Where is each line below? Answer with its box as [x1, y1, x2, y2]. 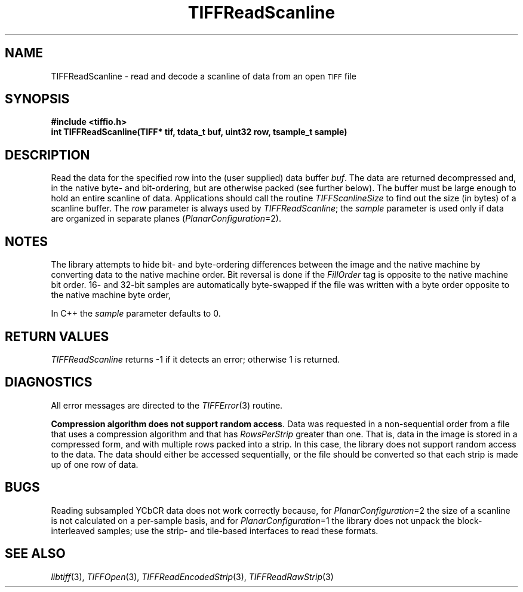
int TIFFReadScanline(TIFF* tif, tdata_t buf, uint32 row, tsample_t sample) [51, 127, 347, 137]
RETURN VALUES [5, 329, 109, 344]
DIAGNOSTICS [5, 375, 93, 390]
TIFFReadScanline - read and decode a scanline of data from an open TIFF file [51, 70, 356, 81]
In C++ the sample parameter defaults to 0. [51, 308, 221, 319]
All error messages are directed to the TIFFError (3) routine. [51, 400, 283, 410]
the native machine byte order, [51, 290, 171, 300]
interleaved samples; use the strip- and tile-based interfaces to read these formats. [51, 525, 379, 536]
